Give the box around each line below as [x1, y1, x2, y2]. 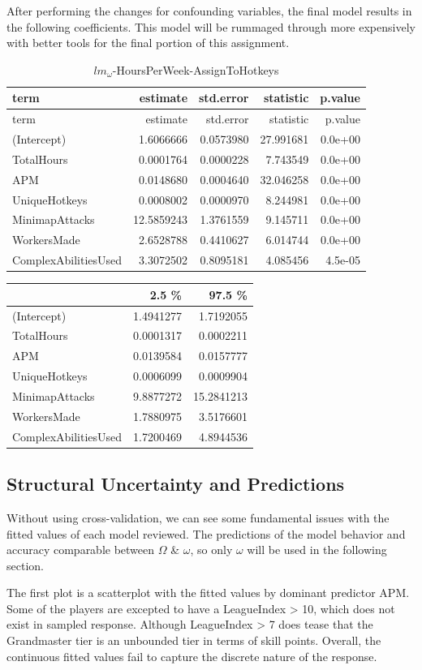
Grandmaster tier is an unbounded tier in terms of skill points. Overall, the [6, 632, 381, 649]
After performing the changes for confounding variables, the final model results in [6, 2, 412, 19]
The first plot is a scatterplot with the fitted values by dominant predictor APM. [6, 584, 410, 601]
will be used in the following [247, 541, 387, 558]
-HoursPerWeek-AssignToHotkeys [112, 61, 279, 78]
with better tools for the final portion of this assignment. [6, 34, 290, 51]
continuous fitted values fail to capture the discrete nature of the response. [6, 647, 377, 664]
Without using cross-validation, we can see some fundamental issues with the [6, 509, 390, 526]
